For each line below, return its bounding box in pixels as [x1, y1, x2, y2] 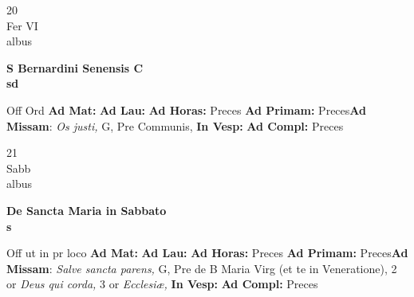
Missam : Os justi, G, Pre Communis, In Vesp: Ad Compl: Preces [6, 117, 344, 134]
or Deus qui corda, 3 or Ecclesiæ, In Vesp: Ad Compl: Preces [6, 276, 318, 292]
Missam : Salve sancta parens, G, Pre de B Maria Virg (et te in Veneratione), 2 [6, 260, 397, 276]
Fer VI [6, 17, 38, 33]
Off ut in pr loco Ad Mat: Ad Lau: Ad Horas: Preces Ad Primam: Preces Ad [6, 244, 408, 261]
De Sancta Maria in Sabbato [6, 201, 167, 218]
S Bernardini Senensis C [6, 59, 144, 76]
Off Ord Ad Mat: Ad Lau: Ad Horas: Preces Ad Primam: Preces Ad [6, 101, 366, 118]
